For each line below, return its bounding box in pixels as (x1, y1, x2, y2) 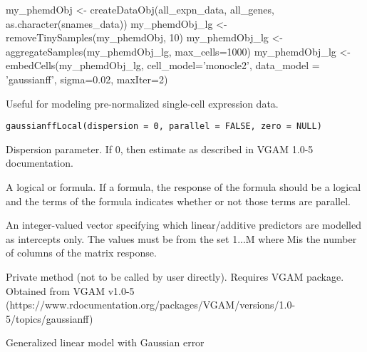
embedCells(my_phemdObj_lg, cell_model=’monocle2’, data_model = (6, 58, 320, 73)
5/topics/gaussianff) (6, 311, 93, 326)
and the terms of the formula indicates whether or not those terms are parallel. (6, 193, 351, 208)
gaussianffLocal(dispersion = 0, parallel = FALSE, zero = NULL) (6, 121, 322, 132)
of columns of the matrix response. (6, 245, 157, 260)
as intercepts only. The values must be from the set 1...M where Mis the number (6, 231, 357, 246)
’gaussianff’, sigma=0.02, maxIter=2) (6, 71, 168, 86)
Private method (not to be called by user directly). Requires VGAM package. (6, 269, 344, 284)
